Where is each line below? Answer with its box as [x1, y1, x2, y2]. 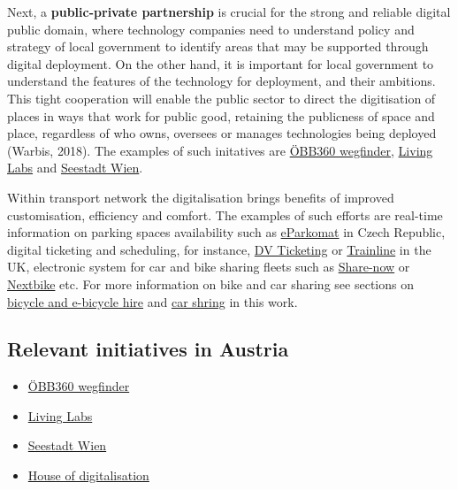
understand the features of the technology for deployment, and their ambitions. [7, 72, 436, 90]
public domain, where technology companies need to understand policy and [7, 19, 415, 38]
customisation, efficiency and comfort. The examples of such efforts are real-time [7, 205, 443, 224]
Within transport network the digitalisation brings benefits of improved [7, 188, 394, 206]
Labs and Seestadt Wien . [7, 158, 143, 177]
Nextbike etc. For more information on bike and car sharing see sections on [7, 274, 414, 293]
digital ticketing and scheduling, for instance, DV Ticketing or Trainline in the [7, 240, 431, 258]
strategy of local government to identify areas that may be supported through [7, 37, 429, 56]
